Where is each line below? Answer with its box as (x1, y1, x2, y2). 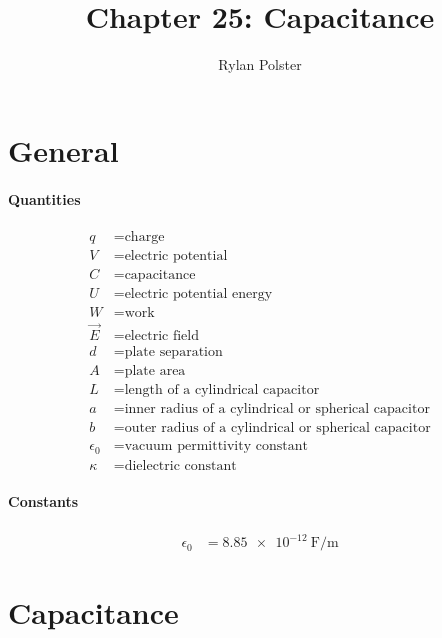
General (8, 129, 119, 170)
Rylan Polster (218, 54, 302, 75)
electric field (124, 329, 199, 344)
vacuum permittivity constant (124, 439, 308, 454)
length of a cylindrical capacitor (124, 383, 320, 398)
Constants (8, 491, 79, 512)
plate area (124, 364, 186, 379)
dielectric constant (124, 458, 237, 473)
